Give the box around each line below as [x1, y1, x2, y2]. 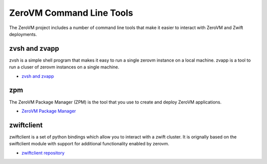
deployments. [9, 31, 37, 37]
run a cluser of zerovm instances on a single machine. [9, 64, 120, 70]
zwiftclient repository [21, 150, 65, 156]
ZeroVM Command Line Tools [9, 7, 133, 18]
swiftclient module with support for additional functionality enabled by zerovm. [9, 141, 170, 147]
